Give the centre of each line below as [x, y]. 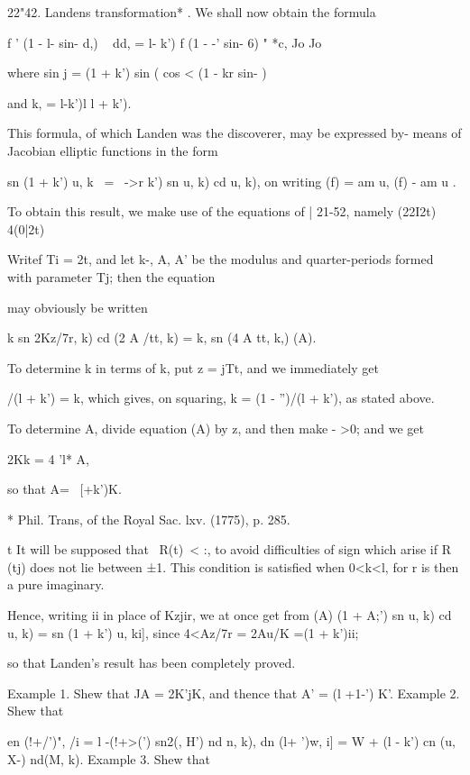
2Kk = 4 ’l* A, [48, 458]
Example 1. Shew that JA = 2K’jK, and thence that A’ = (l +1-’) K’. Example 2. [234, 693]
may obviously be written [78, 307]
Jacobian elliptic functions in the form [113, 150]
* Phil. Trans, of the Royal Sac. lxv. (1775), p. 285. [149, 519]
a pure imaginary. [56, 584]
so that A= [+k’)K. [65, 489]
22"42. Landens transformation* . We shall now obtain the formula [192, 12]
